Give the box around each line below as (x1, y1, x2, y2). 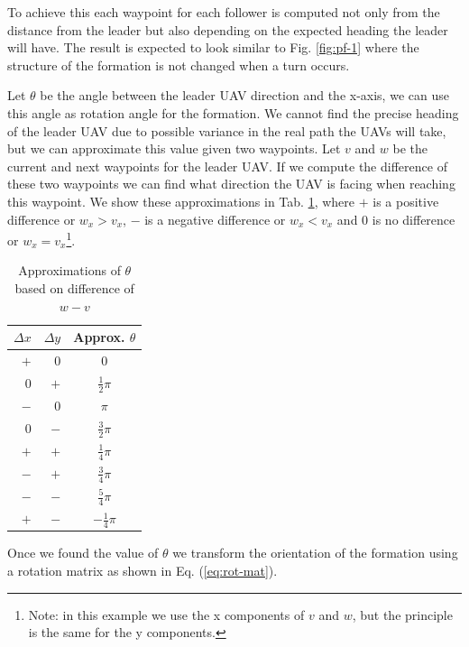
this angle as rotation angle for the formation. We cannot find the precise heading (7, 103, 459, 122)
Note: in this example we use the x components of (28, 605, 305, 624)
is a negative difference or (144, 209, 286, 228)
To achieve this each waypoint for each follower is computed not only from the (7, 3, 440, 21)
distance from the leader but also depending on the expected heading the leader (7, 20, 448, 39)
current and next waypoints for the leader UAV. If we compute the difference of (7, 156, 447, 175)
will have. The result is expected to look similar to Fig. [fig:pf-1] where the (7, 38, 419, 57)
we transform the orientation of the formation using (172, 543, 458, 562)
